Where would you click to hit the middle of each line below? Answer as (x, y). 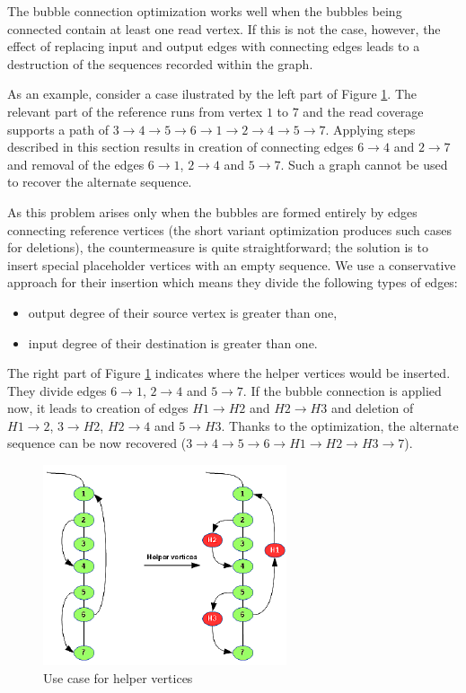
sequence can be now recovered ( (97, 443)
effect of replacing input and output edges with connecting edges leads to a (214, 46)
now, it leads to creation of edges (98, 408)
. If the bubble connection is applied (342, 390)
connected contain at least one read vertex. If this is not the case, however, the (224, 28)
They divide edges (57, 390)
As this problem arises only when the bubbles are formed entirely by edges (212, 211)
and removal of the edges (76, 164)
